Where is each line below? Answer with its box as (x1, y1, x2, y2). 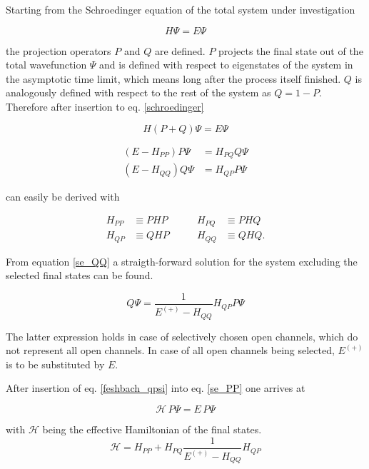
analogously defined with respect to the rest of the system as (6, 85, 271, 100)
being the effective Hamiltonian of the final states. (42, 422, 262, 436)
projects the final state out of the (218, 43, 363, 58)
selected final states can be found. (6, 268, 153, 283)
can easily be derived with (6, 189, 120, 204)
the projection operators (6, 43, 111, 58)
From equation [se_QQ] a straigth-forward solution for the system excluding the (6, 253, 358, 268)
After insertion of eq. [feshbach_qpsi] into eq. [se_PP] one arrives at (6, 380, 305, 395)
